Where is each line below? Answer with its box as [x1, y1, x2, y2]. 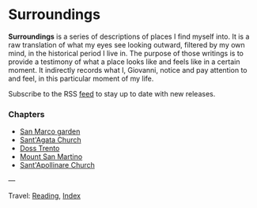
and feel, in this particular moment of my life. [8, 74, 154, 83]
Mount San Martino [19, 152, 83, 161]
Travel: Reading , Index [8, 191, 81, 201]
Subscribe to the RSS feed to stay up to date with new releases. [8, 89, 216, 98]
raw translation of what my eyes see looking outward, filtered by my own [8, 40, 245, 49]
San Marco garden [19, 127, 81, 136]
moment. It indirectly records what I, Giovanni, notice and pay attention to [8, 65, 248, 74]
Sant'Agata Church [19, 135, 81, 145]
